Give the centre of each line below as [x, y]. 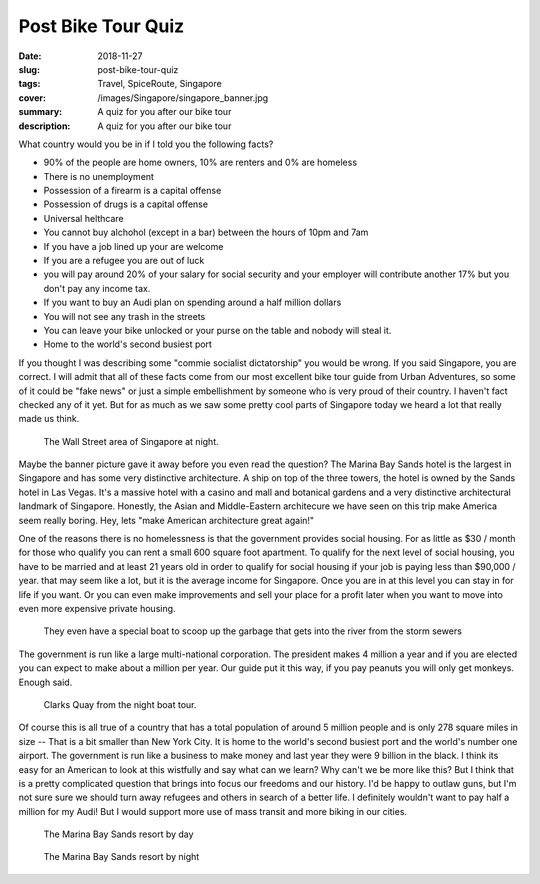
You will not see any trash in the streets [124, 316]
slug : [29, 69]
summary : [40, 112]
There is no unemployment [99, 176]
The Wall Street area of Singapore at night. [131, 441]
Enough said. [45, 682]
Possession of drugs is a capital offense [126, 204]
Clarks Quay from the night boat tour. [120, 704]
